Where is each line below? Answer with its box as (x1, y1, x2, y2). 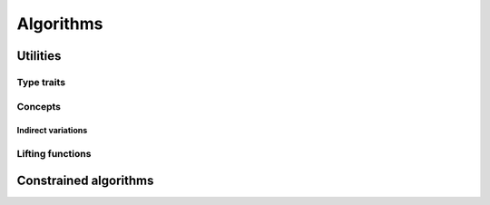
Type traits (16, 75, 66, 88)
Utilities (16, 48, 62, 63)
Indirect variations (16, 125, 88, 136)
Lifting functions (16, 148, 92, 161)
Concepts (16, 100, 62, 112)
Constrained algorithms (16, 172, 154, 188)
